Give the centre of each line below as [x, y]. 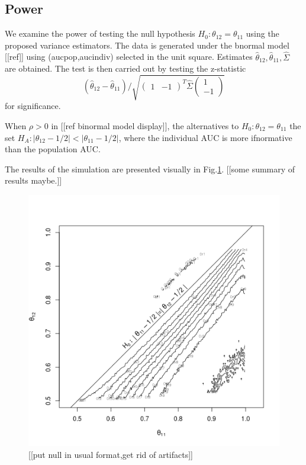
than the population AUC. [53, 149]
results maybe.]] [33, 180]
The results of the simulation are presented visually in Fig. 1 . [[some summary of [150, 169]
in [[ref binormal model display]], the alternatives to [145, 125]
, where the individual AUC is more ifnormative [205, 137]
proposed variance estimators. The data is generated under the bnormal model [147, 45]
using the [262, 33]
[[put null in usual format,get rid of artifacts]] [111, 454]
